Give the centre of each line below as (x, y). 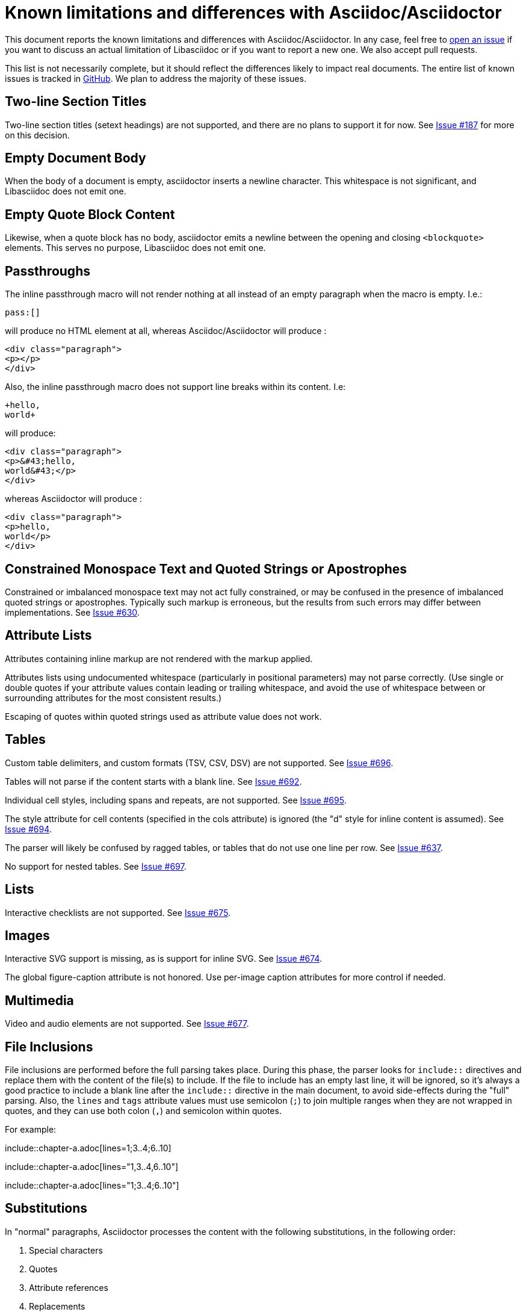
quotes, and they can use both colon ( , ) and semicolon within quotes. (143, 1111)
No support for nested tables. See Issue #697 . (96, 866)
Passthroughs (48, 271)
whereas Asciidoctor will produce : (73, 499)
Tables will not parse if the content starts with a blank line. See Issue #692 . (153, 781)
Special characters (66, 1250)
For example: (31, 1130)
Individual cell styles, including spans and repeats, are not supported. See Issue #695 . (176, 800)
